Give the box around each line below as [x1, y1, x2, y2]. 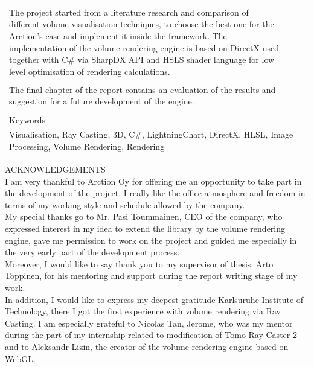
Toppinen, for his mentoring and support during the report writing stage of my [5, 269, 298, 282]
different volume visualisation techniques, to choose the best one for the [9, 18, 274, 30]
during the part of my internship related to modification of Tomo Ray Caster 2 [5, 328, 297, 341]
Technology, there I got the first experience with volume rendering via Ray [5, 305, 281, 318]
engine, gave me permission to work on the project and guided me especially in [5, 234, 297, 246]
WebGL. [5, 352, 36, 365]
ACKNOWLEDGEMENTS [5, 163, 106, 176]
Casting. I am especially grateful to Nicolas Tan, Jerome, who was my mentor [5, 316, 293, 329]
